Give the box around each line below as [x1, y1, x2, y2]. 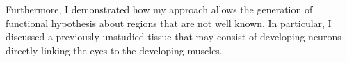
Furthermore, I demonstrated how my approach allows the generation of [6, 2, 313, 16]
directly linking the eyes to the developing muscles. [6, 42, 223, 57]
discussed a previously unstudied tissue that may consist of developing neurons [6, 29, 341, 44]
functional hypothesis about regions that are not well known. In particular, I [6, 15, 332, 30]
